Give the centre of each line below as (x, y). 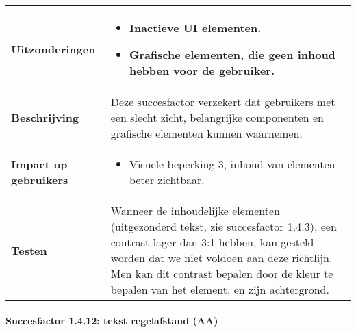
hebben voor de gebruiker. (202, 70)
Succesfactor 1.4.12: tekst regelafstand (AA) (112, 320)
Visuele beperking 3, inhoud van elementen (232, 164)
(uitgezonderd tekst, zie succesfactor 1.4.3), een (224, 226)
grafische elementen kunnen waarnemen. (206, 133)
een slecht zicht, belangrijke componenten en (217, 117)
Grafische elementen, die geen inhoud (232, 54)
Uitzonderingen (53, 49)
